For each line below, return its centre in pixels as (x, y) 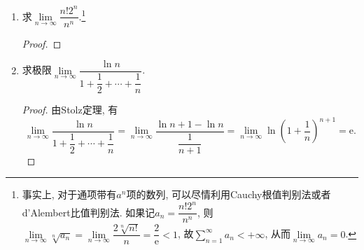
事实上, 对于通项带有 (69, 194)
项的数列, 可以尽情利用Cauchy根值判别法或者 (229, 194)
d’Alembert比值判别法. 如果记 (89, 212)
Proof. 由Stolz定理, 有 (70, 110)
